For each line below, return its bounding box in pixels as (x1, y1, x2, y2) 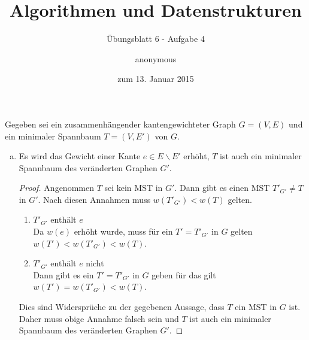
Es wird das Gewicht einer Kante (19, 150, 141, 162)
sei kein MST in (104, 181, 163, 194)
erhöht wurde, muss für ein (74, 225, 173, 238)
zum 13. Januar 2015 (117, 72, 194, 85)
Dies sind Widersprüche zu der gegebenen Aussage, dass (19, 300, 225, 313)
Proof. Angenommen (19, 181, 94, 194)
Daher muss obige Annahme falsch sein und (19, 312, 179, 324)
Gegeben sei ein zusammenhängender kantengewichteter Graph (5, 117, 236, 130)
